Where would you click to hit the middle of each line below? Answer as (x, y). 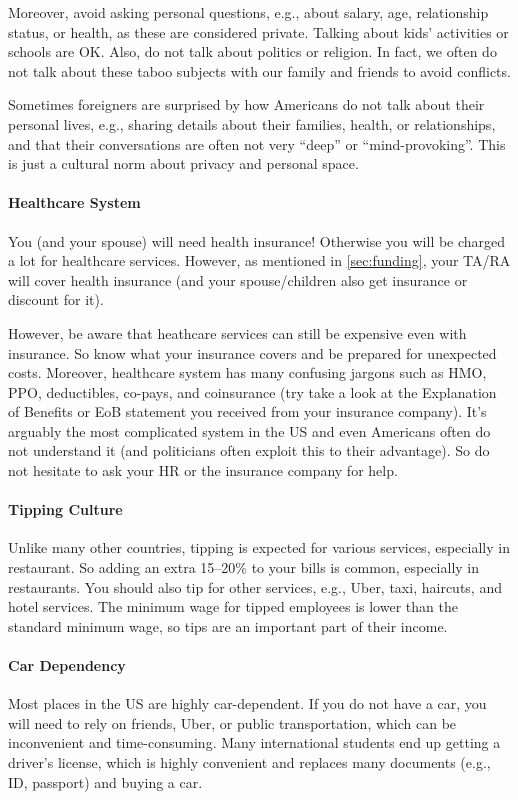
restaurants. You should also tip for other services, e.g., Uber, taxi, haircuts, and (255, 586)
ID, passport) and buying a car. (105, 781)
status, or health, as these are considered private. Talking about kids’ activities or (258, 31)
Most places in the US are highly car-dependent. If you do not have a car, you (247, 703)
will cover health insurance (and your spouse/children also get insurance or (238, 279)
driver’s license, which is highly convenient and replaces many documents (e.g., (249, 762)
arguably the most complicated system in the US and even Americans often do (249, 430)
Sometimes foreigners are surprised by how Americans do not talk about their (246, 104)
